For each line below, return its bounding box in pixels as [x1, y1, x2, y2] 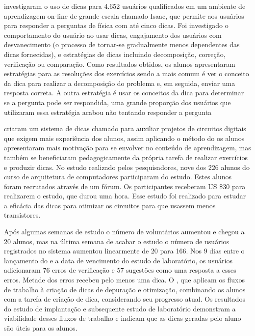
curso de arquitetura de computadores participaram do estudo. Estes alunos [4, 171, 232, 182]
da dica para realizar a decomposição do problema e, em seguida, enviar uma [4, 78, 235, 88]
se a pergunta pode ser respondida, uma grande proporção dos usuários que [4, 97, 231, 107]
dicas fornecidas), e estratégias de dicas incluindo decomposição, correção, [4, 49, 226, 59]
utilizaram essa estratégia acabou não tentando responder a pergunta [4, 107, 212, 117]
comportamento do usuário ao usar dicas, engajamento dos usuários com [4, 29, 222, 40]
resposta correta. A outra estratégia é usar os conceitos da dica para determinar [4, 87, 244, 98]
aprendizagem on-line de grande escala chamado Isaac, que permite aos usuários [4, 10, 244, 21]
